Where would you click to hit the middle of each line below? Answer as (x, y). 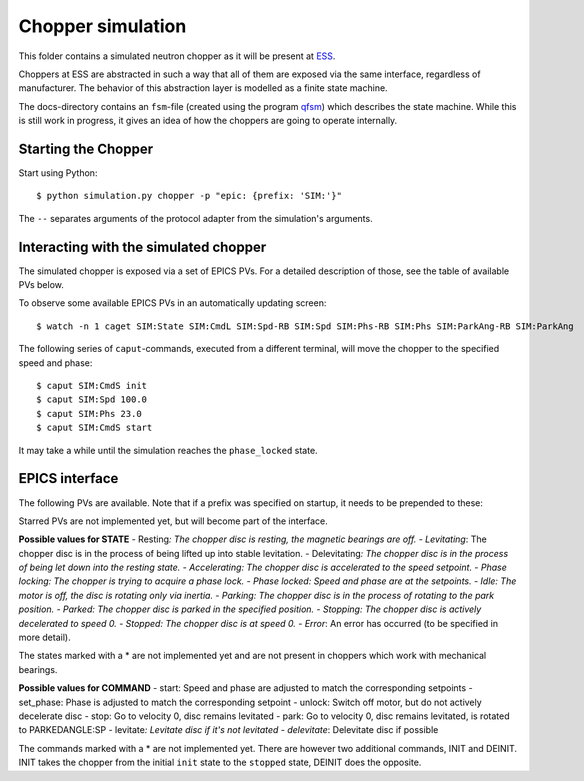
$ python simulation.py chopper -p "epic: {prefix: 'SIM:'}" (189, 196)
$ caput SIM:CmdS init (92, 386)
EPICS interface (68, 478)
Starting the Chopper (86, 148)
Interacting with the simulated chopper (142, 246)
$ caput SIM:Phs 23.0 (89, 413)
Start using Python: (58, 173)
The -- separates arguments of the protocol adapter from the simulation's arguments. (196, 218)
